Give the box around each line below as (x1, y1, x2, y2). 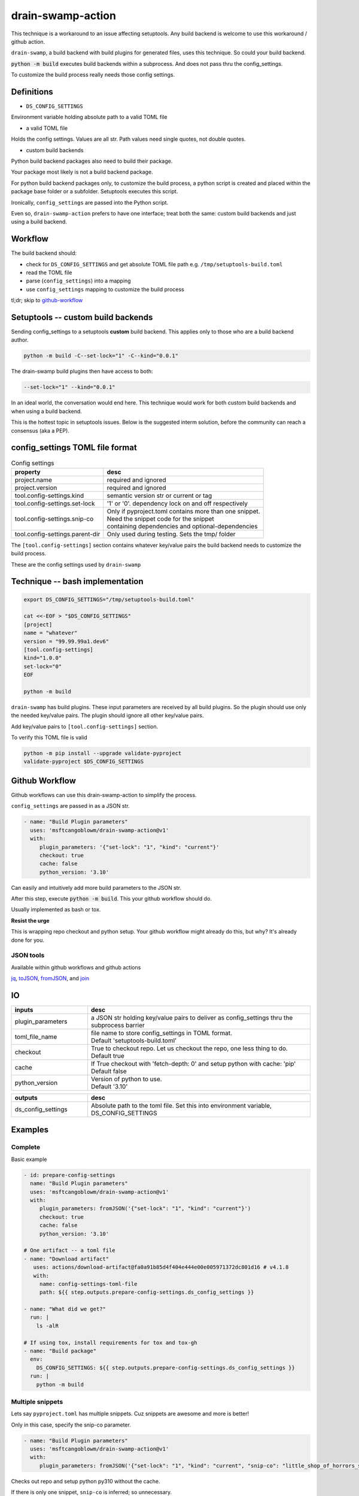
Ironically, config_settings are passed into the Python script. (11, 199, 169, 206)
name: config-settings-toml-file (39, 1281, 138, 1287)
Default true (90, 1052, 125, 1060)
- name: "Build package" (23, 1348, 97, 1355)
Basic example (11, 1156, 47, 1163)
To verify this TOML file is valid (11, 734, 88, 741)
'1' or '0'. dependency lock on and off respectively (107, 499, 248, 507)
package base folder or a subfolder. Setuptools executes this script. (11, 188, 178, 195)
